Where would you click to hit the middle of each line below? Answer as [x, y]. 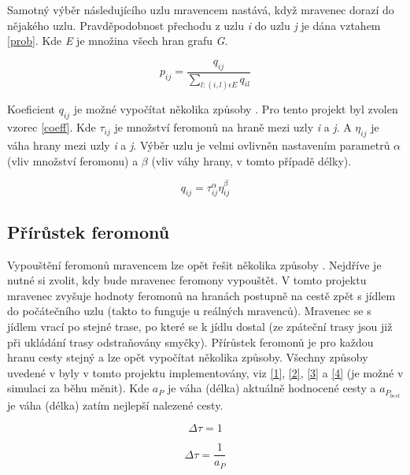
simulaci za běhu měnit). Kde [78, 388]
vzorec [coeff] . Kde [52, 127]
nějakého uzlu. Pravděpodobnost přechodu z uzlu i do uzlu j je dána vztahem [194, 25]
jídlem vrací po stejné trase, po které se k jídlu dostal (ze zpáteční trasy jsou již [200, 327]
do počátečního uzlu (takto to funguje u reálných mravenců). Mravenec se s [189, 311]
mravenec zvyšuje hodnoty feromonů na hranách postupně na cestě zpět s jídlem [201, 295]
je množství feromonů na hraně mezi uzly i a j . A [233, 127]
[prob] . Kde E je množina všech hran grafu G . [118, 41]
